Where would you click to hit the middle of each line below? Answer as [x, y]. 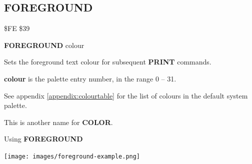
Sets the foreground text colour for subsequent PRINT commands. [108, 62]
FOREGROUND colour [44, 45]
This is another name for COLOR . [58, 122]
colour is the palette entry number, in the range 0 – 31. [90, 78]
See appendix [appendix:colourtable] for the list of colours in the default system [126, 95]
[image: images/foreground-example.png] [72, 156]
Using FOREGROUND [43, 139]
